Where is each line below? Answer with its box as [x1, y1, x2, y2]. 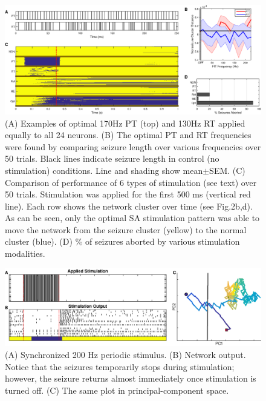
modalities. [5, 247, 45, 260]
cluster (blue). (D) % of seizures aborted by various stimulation [5, 235, 240, 248]
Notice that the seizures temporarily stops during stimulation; [5, 360, 235, 373]
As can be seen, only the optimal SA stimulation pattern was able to [5, 211, 260, 224]
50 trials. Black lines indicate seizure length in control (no [5, 152, 219, 165]
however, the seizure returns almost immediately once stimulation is [5, 372, 256, 385]
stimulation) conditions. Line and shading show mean [5, 164, 203, 176]
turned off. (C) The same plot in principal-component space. [5, 383, 229, 396]
